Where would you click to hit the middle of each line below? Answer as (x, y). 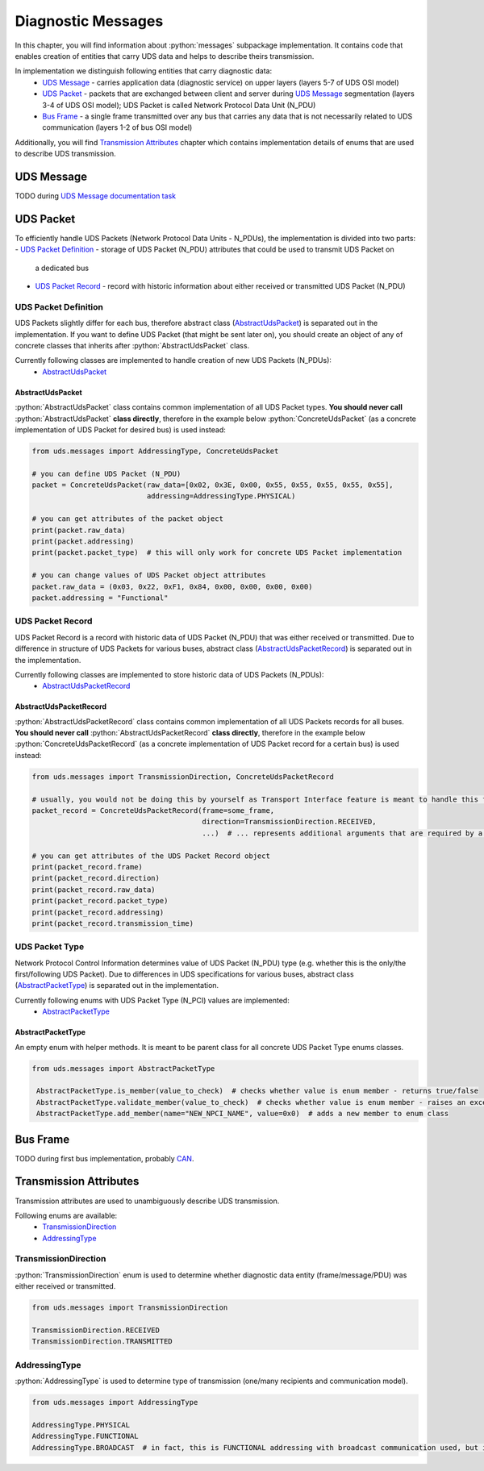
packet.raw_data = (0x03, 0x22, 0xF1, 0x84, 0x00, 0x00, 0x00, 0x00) (172, 586)
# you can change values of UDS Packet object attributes (149, 575)
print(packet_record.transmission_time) (113, 923)
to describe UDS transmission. (65, 154)
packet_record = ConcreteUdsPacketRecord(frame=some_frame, (153, 811)
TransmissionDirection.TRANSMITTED (102, 1342)
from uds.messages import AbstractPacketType (123, 1068)
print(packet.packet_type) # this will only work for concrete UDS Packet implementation (217, 553)
